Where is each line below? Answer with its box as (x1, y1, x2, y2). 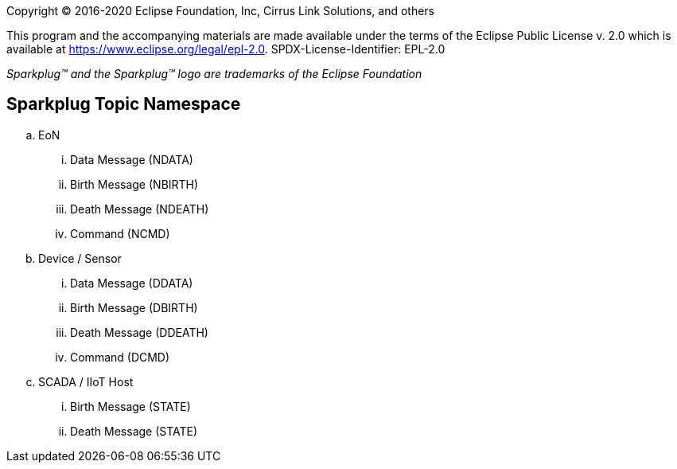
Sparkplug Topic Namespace (6, 94, 241, 115)
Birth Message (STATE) (70, 399, 191, 413)
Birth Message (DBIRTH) (70, 300, 198, 315)
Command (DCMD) (70, 350, 170, 364)
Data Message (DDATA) (70, 276, 193, 290)
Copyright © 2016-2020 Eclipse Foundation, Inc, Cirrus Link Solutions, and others (6, 4, 434, 18)
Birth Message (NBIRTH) (70, 177, 199, 191)
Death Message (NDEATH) (70, 201, 209, 216)
